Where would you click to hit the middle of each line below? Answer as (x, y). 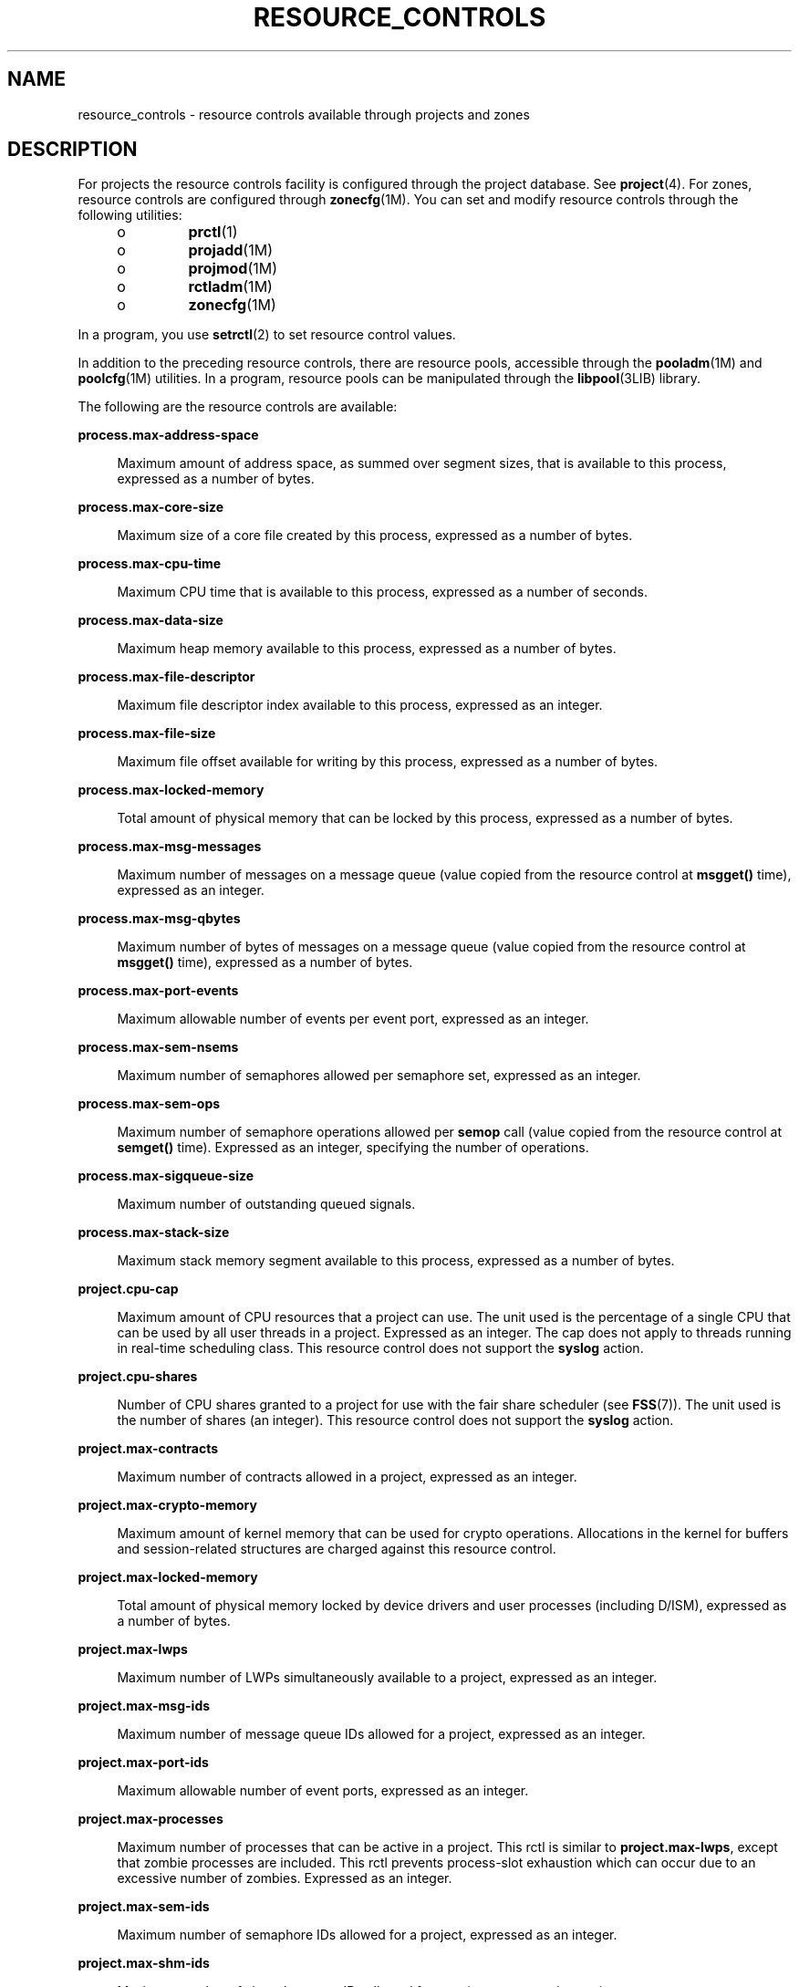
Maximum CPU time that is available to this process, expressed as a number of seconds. (382, 592)
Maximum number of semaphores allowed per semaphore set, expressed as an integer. (379, 1076)
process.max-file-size (147, 733)
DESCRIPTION (73, 150)
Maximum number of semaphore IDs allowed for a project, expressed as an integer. (367, 1935)
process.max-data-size (150, 620)
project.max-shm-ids (144, 1963)
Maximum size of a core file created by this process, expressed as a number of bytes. (375, 536)
